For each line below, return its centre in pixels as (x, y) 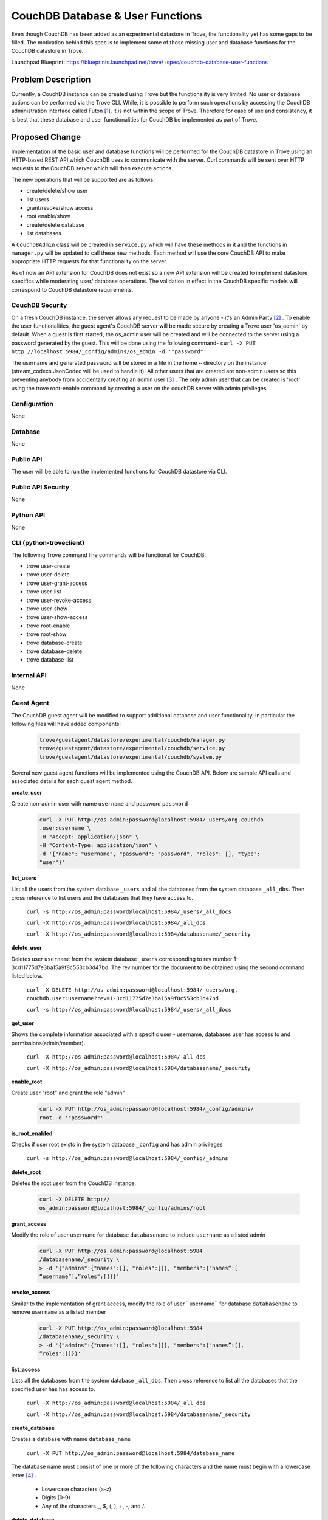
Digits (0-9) (56, 1498)
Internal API (29, 675)
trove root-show (46, 634)
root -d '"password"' (71, 1118)
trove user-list (44, 592)
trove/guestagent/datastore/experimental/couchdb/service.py (132, 748)
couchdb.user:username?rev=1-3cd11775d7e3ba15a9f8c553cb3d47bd (122, 998)
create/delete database (56, 224)
